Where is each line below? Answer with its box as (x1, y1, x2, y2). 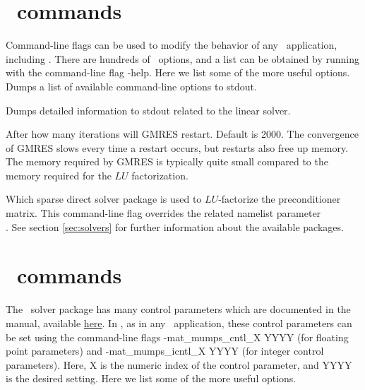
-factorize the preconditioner (218, 191, 341, 206)
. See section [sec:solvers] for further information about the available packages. (6, 219, 344, 234)
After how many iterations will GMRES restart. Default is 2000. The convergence (6, 126, 359, 141)
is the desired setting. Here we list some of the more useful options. (6, 371, 297, 386)
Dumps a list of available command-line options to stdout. (6, 78, 257, 93)
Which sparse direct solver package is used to (6, 191, 202, 206)
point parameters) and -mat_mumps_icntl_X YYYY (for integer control (6, 343, 324, 358)
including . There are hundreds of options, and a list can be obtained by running (6, 51, 359, 66)
